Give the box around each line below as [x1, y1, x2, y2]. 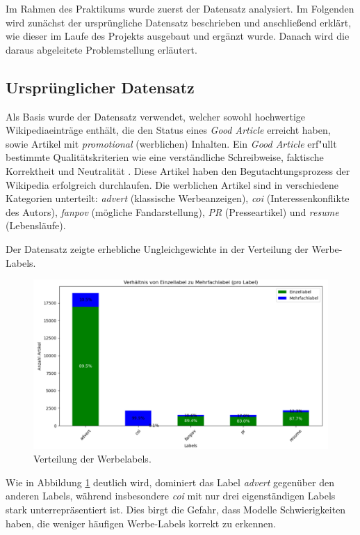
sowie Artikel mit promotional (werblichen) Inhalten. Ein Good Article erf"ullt [6, 136, 337, 150]
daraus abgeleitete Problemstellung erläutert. [6, 42, 197, 56]
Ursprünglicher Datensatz [6, 76, 195, 98]
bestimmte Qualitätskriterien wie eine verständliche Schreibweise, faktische [6, 150, 324, 164]
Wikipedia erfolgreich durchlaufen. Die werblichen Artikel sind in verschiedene [6, 177, 338, 192]
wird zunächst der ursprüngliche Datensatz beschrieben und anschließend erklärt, [6, 15, 352, 29]
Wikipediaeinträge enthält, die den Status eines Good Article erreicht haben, [6, 123, 331, 137]
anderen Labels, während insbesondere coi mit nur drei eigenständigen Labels [6, 488, 336, 503]
